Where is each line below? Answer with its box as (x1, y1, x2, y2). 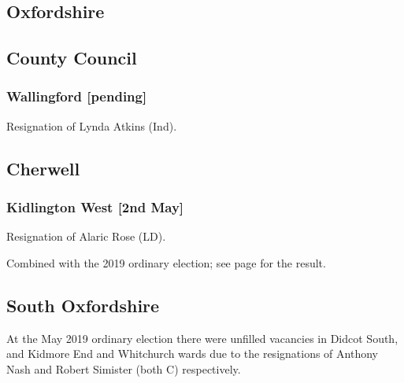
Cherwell (6, 156, 80, 180)
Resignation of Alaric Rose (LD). (6, 228, 166, 245)
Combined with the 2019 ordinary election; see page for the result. (6, 254, 326, 271)
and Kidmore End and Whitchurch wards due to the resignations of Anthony (6, 345, 378, 362)
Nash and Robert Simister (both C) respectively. (6, 360, 241, 377)
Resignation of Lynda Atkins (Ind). (6, 117, 177, 134)
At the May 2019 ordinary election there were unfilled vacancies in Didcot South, (6, 330, 398, 346)
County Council (6, 46, 137, 70)
